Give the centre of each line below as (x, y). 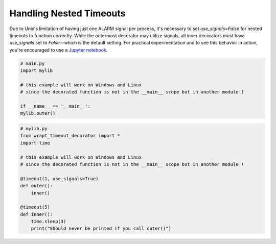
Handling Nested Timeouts (67, 13)
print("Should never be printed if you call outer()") (101, 229)
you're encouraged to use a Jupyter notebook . (59, 50)
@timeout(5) (35, 207)
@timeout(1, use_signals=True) (60, 178)
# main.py (32, 63)
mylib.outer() (38, 113)
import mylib (37, 71)
